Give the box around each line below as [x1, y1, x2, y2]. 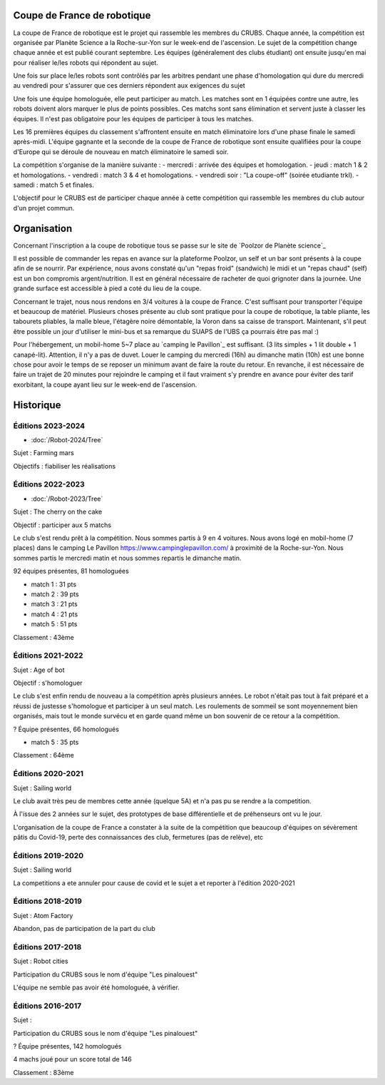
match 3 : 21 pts [31, 600, 78, 608]
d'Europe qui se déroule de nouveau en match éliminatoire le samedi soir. [13, 147, 229, 156]
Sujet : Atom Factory [13, 911, 73, 920]
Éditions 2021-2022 [13, 651, 83, 661]
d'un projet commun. [13, 203, 75, 212]
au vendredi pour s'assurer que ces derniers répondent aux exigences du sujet [13, 81, 245, 90]
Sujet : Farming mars [13, 449, 74, 457]
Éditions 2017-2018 [13, 942, 82, 952]
